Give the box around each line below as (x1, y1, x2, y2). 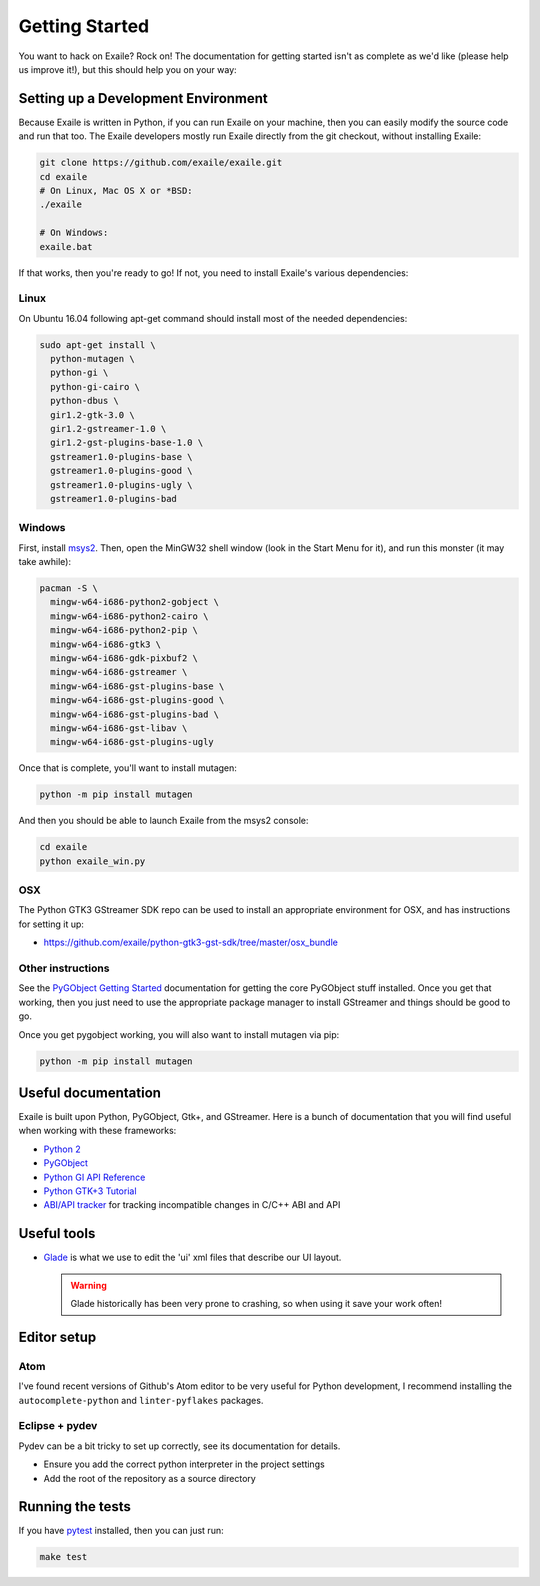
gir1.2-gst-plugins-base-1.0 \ (50, 437, 204, 449)
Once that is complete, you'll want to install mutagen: (18, 762, 237, 774)
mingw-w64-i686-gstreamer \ (50, 666, 188, 678)
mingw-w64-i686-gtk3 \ (50, 638, 162, 650)
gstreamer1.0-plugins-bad (50, 493, 177, 504)
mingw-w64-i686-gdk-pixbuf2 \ (50, 653, 199, 664)
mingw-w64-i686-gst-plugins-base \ (50, 680, 225, 692)
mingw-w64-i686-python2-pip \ (50, 625, 199, 636)
